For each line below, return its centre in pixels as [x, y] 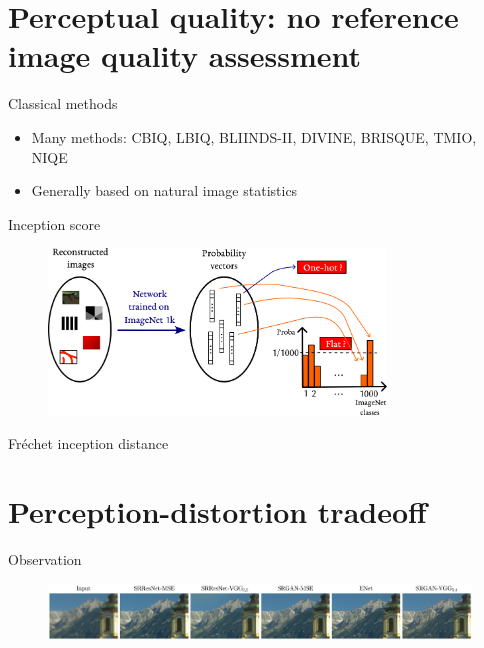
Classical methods [63, 103]
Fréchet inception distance [88, 442]
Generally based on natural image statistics [164, 190]
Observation [45, 559]
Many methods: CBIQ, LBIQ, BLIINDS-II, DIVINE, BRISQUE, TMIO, [254, 136]
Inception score [54, 223]
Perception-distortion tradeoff [217, 511]
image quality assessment [185, 55]
